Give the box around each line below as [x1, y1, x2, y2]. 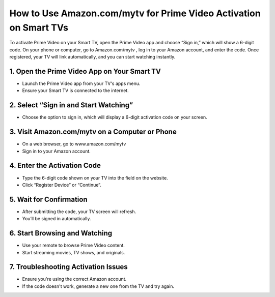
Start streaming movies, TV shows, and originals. [22, 249, 125, 255]
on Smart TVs [9, 22, 69, 33]
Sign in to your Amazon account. [22, 148, 91, 154]
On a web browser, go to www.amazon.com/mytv [22, 141, 126, 147]
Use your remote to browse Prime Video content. [22, 242, 125, 249]
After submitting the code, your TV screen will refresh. [22, 209, 136, 215]
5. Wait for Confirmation [9, 195, 88, 203]
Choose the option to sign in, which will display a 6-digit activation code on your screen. [22, 114, 207, 121]
